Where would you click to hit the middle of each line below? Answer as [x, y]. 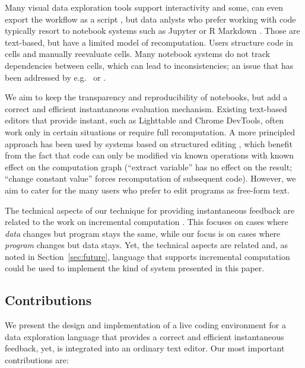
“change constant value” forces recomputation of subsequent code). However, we [150, 178]
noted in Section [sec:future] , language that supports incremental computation [147, 256]
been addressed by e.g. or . [55, 77]
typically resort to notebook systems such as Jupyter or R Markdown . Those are [152, 31]
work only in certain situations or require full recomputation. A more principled [150, 131]
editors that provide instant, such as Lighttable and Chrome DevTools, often [144, 120]
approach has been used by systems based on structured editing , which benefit [149, 143]
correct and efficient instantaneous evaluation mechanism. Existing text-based [146, 108]
